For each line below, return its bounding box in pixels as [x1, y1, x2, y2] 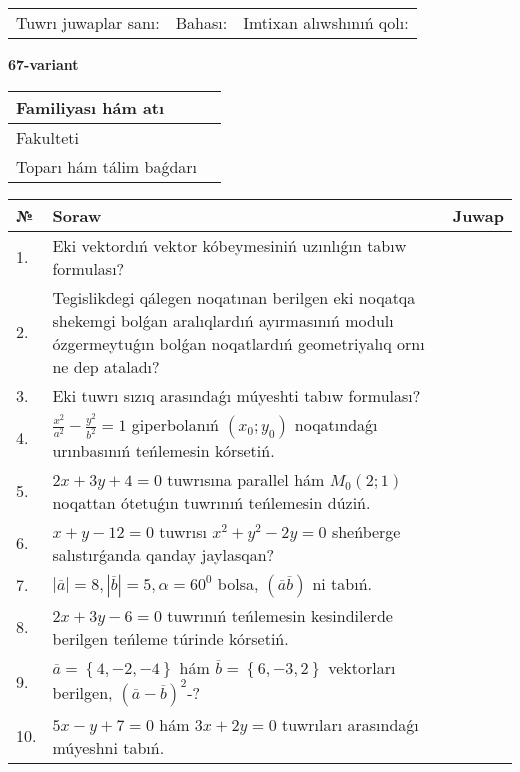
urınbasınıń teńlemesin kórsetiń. [52, 438, 275, 462]
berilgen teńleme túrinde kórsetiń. [52, 626, 289, 650]
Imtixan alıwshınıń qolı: [243, 11, 409, 34]
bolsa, [217, 571, 259, 595]
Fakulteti [16, 125, 79, 149]
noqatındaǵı [294, 412, 378, 436]
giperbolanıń [131, 412, 220, 436]
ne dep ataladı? [52, 354, 160, 378]
